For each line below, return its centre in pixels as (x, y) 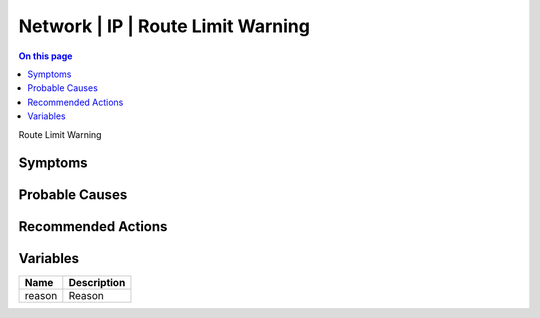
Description (97, 283)
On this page (45, 56)
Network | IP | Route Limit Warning (164, 26)
